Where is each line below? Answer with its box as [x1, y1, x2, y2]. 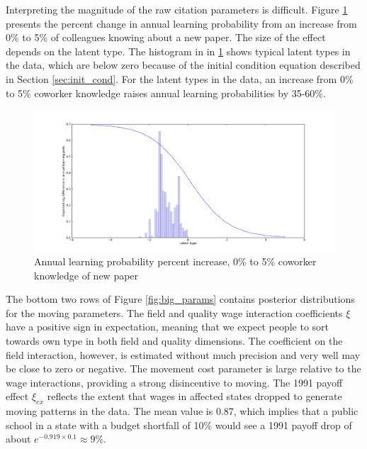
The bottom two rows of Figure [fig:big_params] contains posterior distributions [6, 292, 355, 306]
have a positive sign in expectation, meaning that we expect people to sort [6, 319, 329, 334]
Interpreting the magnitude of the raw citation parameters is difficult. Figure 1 [6, 2, 348, 16]
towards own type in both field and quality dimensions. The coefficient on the [6, 333, 343, 348]
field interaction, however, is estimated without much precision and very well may [6, 347, 361, 362]
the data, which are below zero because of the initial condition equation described [6, 57, 361, 72]
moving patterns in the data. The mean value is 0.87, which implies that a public [6, 404, 358, 418]
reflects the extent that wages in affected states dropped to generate [47, 389, 342, 404]
